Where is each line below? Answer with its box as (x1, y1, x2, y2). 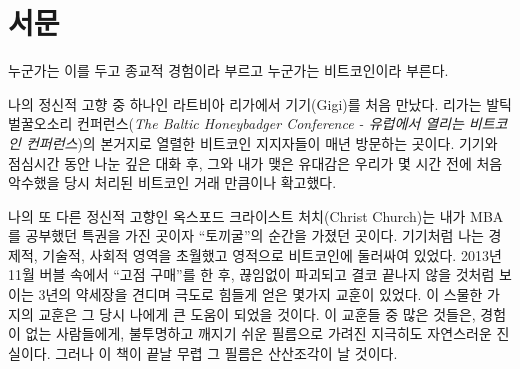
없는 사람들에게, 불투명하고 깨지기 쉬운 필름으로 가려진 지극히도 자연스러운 (25, 323, 492, 344)
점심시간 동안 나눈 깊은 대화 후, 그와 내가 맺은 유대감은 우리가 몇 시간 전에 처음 (8, 152, 503, 173)
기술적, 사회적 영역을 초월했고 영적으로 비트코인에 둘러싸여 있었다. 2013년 (42, 244, 502, 265)
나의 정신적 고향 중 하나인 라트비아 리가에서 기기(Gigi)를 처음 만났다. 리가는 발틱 (8, 93, 512, 114)
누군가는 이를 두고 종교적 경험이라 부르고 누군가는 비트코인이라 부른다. (8, 60, 449, 81)
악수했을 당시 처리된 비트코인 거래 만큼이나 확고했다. (8, 172, 337, 193)
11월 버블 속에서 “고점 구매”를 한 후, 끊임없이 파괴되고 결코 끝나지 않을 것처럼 (8, 264, 495, 285)
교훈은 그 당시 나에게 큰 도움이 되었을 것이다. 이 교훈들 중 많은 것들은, (38, 303, 476, 324)
